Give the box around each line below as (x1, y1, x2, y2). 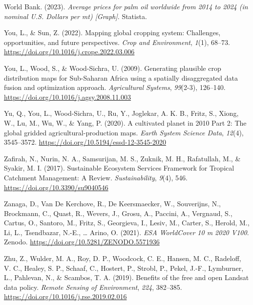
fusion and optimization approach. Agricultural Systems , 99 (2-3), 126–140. (4, 82, 226, 92)
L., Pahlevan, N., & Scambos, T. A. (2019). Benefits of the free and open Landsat (4, 272, 249, 283)
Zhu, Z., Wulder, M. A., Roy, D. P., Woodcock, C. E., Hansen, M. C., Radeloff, (4, 253, 241, 263)
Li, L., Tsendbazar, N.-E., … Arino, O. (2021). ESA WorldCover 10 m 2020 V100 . (4, 227, 249, 237)
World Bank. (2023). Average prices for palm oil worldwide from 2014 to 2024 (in (4, 1, 248, 11)
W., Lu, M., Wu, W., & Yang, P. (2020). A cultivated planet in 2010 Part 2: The (4, 117, 247, 128)
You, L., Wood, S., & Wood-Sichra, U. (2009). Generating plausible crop (4, 63, 221, 73)
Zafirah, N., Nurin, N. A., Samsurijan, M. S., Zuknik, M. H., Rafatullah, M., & (4, 153, 241, 163)
